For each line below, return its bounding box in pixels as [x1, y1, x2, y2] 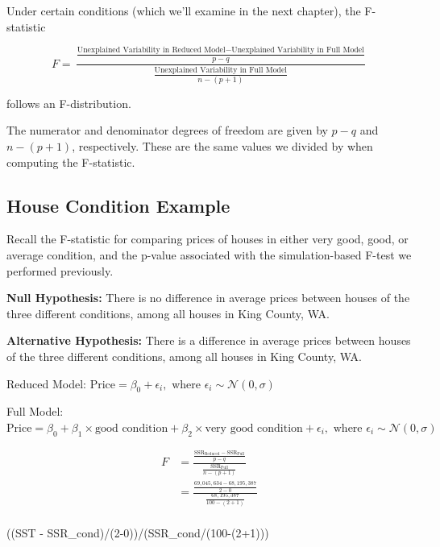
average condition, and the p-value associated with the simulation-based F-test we [6, 247, 412, 263]
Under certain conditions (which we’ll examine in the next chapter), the [6, 2, 361, 19]
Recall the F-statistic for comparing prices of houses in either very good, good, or [6, 230, 409, 247]
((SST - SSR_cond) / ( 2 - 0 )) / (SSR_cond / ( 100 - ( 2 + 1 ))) [6, 524, 269, 541]
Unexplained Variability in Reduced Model [77, 46, 226, 55]
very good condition [205, 422, 303, 434]
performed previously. [6, 262, 114, 279]
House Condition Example [6, 193, 230, 218]
